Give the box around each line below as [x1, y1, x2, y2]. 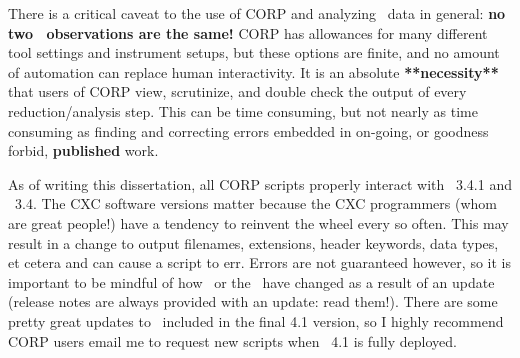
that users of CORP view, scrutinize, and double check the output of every [8, 81, 467, 102]
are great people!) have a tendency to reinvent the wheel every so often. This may [8, 212, 509, 233]
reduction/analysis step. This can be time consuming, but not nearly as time [8, 100, 478, 121]
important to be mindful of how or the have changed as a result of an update [8, 271, 495, 292]
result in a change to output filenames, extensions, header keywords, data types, [8, 232, 499, 253]
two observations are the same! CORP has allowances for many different [8, 22, 488, 43]
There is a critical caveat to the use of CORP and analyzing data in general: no [8, 3, 506, 23]
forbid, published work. [8, 140, 159, 161]
